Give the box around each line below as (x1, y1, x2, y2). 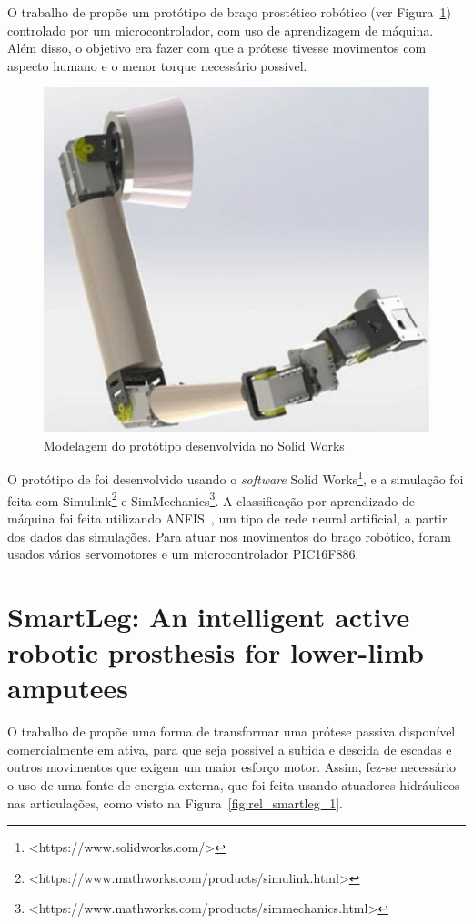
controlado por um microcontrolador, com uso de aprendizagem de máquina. (7, 20, 434, 39)
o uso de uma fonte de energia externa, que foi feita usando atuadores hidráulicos (7, 776, 460, 795)
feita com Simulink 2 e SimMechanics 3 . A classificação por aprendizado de (7, 488, 415, 510)
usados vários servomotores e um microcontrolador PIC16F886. (7, 544, 359, 564)
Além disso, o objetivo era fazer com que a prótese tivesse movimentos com (7, 38, 427, 57)
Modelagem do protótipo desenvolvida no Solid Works (44, 435, 345, 454)
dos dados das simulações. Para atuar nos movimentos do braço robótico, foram (7, 526, 451, 545)
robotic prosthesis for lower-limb (7, 634, 424, 671)
